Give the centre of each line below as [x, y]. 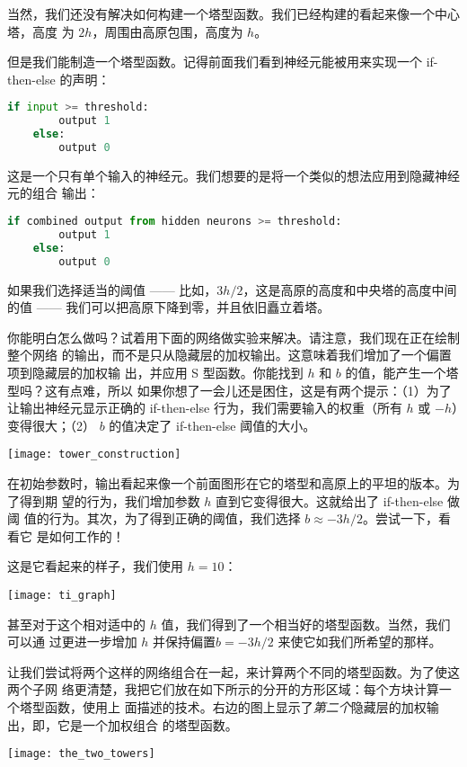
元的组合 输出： [53, 193]
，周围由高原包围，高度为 [167, 31]
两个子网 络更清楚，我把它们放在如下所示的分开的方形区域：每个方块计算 [223, 689]
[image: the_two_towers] [81, 754]
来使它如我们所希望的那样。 [360, 642]
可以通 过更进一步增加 [72, 642]
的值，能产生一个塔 [402, 372]
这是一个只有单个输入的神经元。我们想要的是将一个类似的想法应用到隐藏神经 [233, 175]
